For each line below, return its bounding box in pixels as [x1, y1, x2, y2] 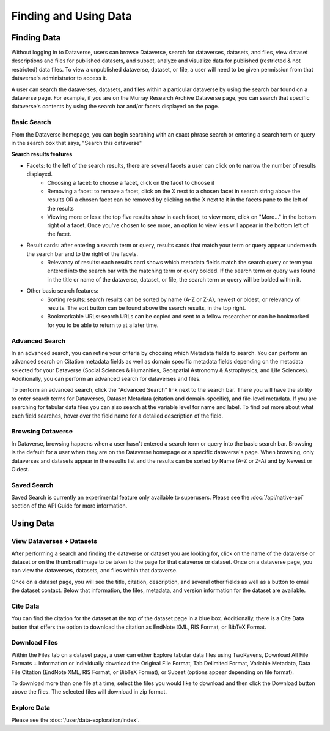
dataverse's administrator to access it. [11, 74, 108, 82]
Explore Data [11, 703, 50, 712]
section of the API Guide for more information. [11, 502, 128, 509]
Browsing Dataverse [11, 427, 73, 436]
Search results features [11, 151, 73, 158]
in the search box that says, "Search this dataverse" [11, 139, 142, 146]
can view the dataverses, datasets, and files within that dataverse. [11, 567, 178, 574]
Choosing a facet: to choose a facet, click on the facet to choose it [47, 179, 215, 186]
